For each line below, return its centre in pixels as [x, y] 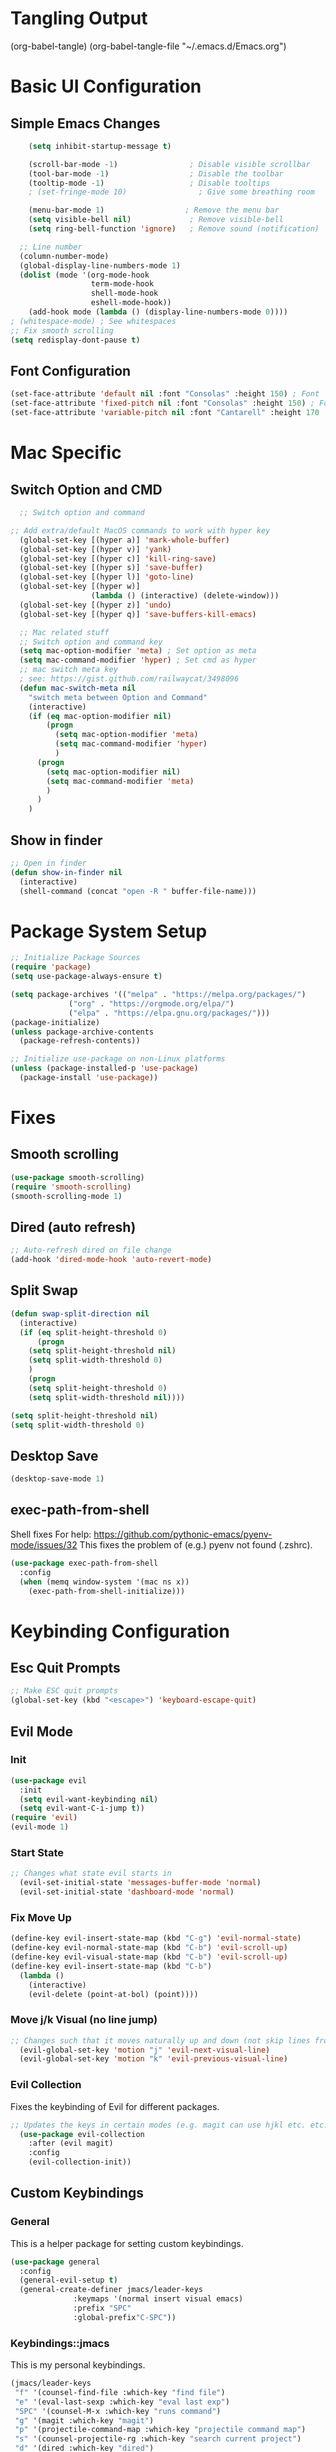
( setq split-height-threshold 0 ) [98, 1388]
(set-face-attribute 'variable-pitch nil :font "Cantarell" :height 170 [165, 413]
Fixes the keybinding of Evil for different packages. [115, 2106]
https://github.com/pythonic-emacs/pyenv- [183, 1534]
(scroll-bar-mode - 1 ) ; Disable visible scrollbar [169, 164]
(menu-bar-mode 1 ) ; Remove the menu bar [154, 210]
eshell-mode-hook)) [131, 303]
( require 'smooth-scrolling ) [71, 1187]
